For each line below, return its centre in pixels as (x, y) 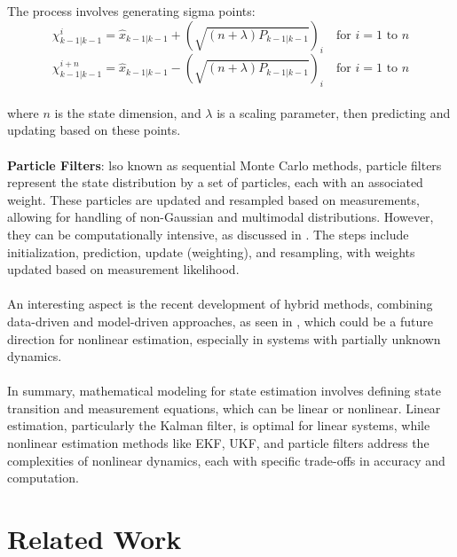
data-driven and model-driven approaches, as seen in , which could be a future (220, 321)
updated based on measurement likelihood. (123, 269)
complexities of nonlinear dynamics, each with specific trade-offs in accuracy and (226, 460)
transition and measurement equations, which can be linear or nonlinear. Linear (224, 408)
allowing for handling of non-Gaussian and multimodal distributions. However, (221, 217)
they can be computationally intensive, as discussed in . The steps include (208, 234)
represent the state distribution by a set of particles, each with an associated (215, 182)
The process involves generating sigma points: (131, 11)
